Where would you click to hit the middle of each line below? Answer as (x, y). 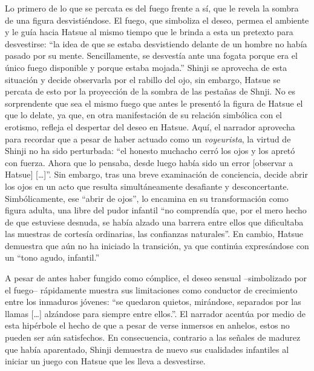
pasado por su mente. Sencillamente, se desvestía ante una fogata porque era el (151, 55)
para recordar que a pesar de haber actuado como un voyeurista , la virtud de (148, 139)
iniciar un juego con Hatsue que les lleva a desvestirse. (105, 361)
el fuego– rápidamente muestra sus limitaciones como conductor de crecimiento (151, 289)
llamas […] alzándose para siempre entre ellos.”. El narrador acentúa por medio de (155, 313)
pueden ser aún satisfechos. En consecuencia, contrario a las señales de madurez (153, 337)
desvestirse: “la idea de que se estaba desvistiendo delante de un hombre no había (156, 43)
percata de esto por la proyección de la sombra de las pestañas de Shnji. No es (150, 91)
